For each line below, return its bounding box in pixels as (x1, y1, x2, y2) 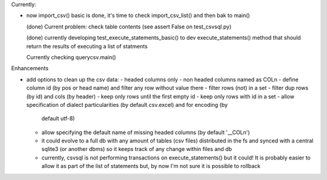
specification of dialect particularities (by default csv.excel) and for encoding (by (26, 101, 228, 108)
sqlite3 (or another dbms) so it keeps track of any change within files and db (41, 146, 233, 153)
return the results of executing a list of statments (26, 42, 148, 50)
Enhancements (11, 65, 48, 72)
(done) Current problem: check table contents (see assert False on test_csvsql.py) (26, 23, 232, 30)
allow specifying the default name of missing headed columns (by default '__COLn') (41, 129, 251, 136)
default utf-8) (41, 115, 75, 122)
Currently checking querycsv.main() (26, 53, 116, 60)
